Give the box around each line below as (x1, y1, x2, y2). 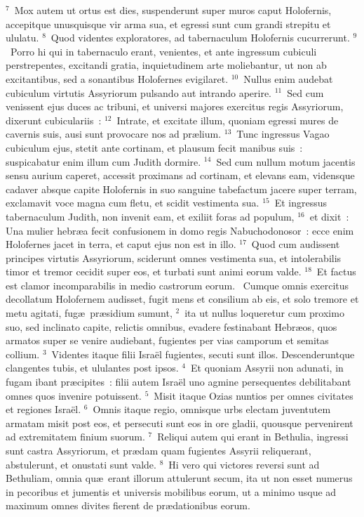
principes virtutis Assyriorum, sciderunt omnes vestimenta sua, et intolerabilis (6, 250, 342, 265)
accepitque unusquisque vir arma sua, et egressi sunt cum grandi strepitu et (6, 16, 331, 31)
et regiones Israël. (6, 402, 81, 417)
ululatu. (6, 30, 39, 45)
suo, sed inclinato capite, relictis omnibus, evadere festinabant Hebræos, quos (6, 319, 337, 334)
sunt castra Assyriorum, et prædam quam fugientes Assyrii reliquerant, (6, 443, 311, 457)
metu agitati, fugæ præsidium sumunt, (6, 306, 173, 320)
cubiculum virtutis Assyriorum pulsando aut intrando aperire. (6, 85, 272, 100)
